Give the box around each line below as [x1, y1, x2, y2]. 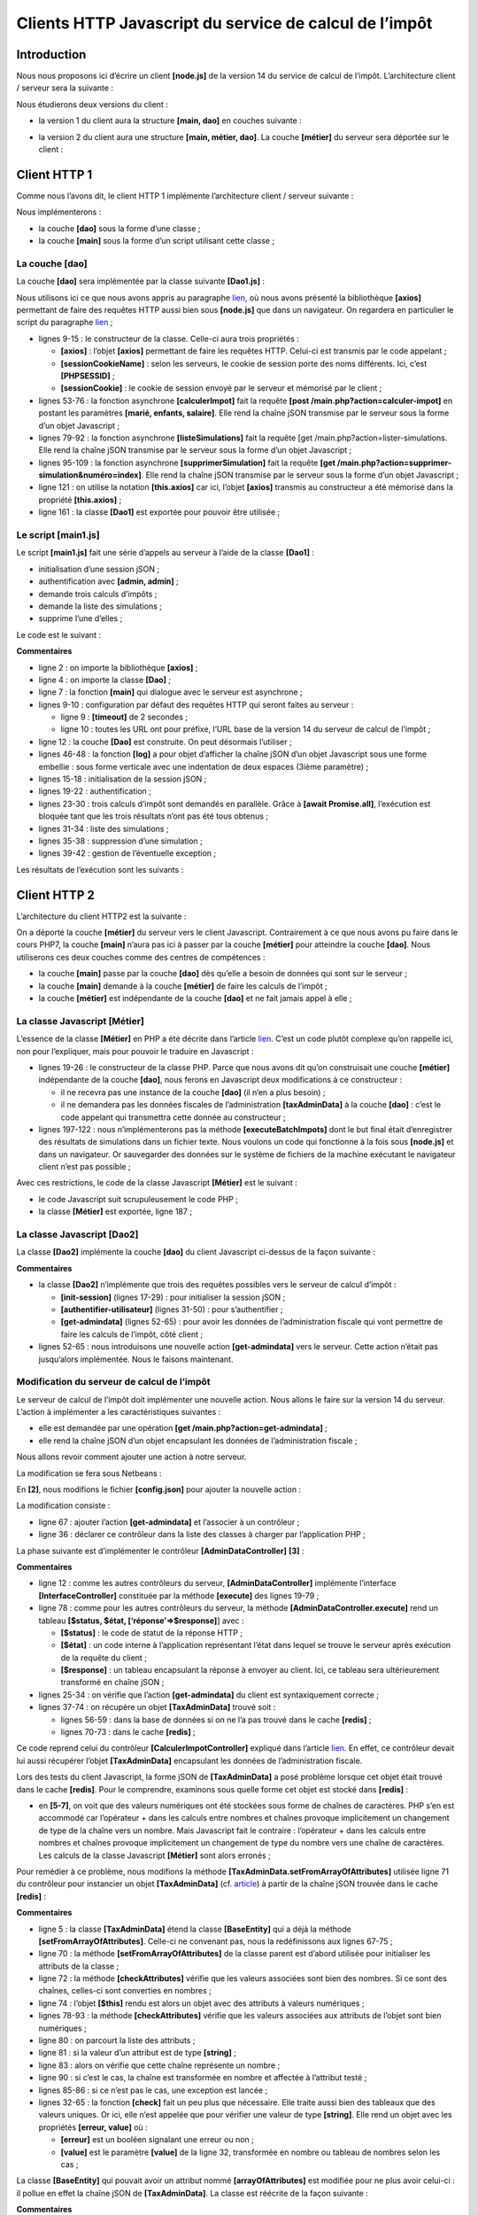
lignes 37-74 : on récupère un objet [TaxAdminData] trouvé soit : [38, 1702, 276, 1713]
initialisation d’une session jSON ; [38, 563, 159, 574]
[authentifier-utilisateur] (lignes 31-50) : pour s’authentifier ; [60, 1303, 283, 1315]
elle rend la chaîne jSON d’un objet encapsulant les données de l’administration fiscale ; [38, 1435, 358, 1446]
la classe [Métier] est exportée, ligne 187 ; [38, 1206, 193, 1217]
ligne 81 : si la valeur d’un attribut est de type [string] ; [38, 2048, 236, 2058]
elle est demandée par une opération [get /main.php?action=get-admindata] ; [38, 1423, 328, 1434]
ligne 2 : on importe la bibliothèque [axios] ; [38, 662, 198, 672]
